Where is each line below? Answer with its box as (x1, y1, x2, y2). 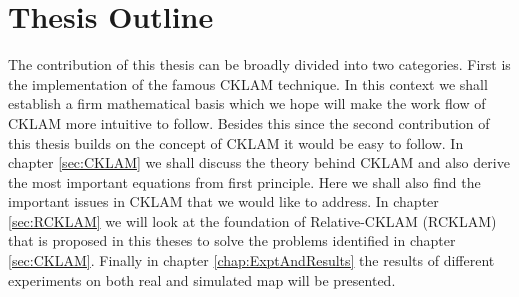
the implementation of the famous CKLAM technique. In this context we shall (8, 73, 488, 94)
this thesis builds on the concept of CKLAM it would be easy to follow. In (8, 132, 464, 153)
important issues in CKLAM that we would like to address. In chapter (8, 191, 439, 212)
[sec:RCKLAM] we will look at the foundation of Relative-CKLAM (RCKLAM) (8, 210, 497, 231)
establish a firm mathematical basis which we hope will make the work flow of (8, 93, 486, 114)
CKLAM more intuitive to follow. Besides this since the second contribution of (8, 112, 490, 133)
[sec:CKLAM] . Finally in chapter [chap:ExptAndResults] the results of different (8, 250, 495, 271)
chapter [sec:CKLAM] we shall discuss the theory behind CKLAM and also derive (8, 152, 510, 173)
